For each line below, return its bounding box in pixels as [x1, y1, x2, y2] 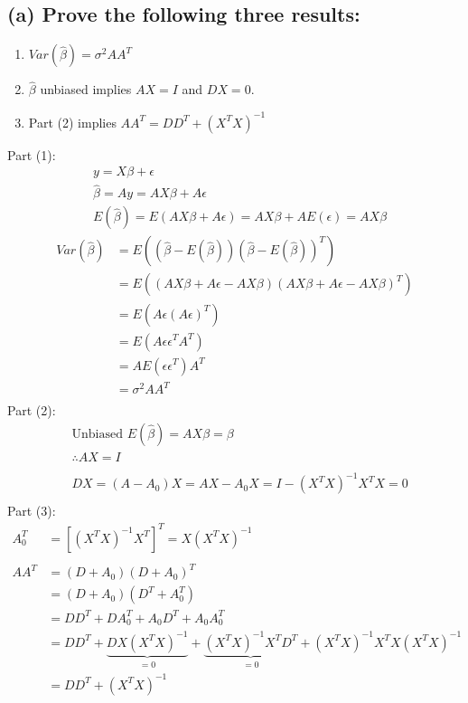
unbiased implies [40, 80, 132, 99]
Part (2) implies [28, 112, 117, 131]
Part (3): [7, 501, 56, 520]
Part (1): [7, 145, 56, 164]
